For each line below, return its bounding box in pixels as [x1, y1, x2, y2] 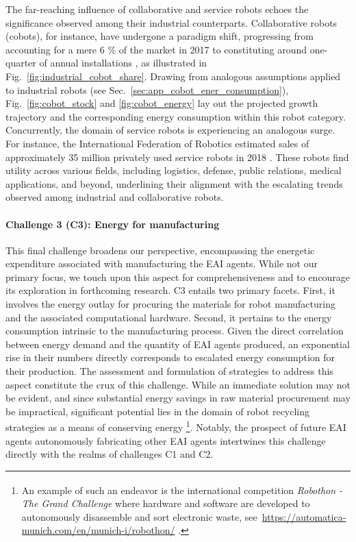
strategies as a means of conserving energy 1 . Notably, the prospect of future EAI [5, 418, 346, 434]
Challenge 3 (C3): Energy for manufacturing [5, 217, 220, 231]
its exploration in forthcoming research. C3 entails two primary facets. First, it [5, 283, 335, 297]
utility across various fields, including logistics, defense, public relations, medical [5, 163, 342, 177]
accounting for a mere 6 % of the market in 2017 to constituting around [5, 42, 307, 56]
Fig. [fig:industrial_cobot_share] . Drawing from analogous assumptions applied [5, 69, 341, 83]
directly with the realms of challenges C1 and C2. [5, 447, 214, 461]
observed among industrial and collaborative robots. [5, 190, 224, 204]
